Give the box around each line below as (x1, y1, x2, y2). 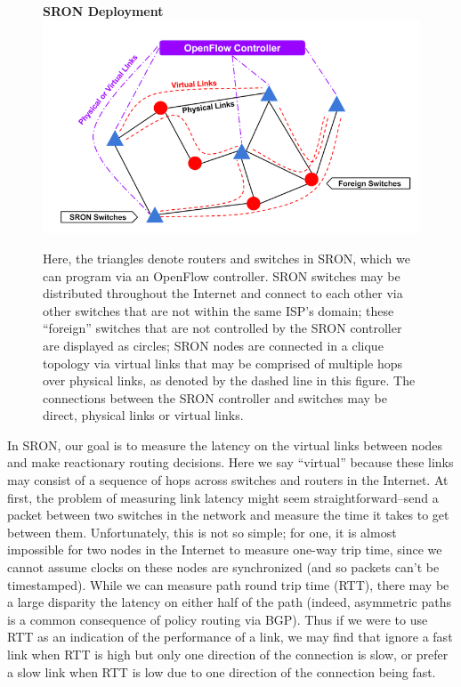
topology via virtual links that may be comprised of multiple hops (43, 353, 403, 372)
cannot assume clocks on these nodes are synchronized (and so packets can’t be (7, 558, 440, 577)
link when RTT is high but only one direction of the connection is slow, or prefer (7, 645, 449, 664)
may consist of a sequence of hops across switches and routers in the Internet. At (7, 471, 449, 489)
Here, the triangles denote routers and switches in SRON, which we (43, 248, 410, 267)
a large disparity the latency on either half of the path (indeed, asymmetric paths (7, 593, 451, 611)
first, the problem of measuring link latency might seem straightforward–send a (7, 488, 439, 506)
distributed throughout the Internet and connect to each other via (43, 284, 403, 303)
